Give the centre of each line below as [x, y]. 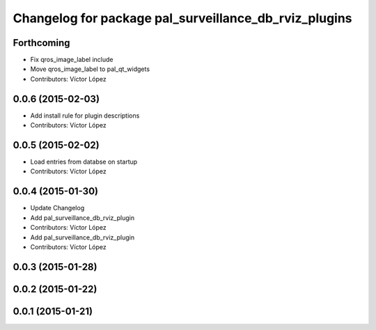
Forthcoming [41, 43]
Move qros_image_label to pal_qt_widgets [90, 69]
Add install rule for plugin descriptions [85, 116]
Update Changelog [57, 208]
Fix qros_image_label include [72, 60]
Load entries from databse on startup [84, 162]
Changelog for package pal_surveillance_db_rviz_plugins [182, 18]
